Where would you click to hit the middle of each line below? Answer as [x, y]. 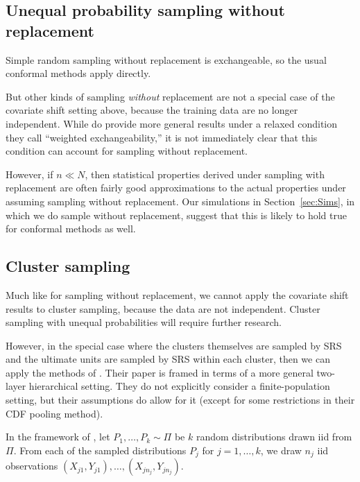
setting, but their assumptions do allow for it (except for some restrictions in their [180, 400]
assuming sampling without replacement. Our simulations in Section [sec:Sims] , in [180, 201]
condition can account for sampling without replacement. [127, 151]
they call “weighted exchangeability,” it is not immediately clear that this [162, 137]
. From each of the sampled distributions [100, 450]
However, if [29, 174]
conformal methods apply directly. [78, 73]
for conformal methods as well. [71, 229]
